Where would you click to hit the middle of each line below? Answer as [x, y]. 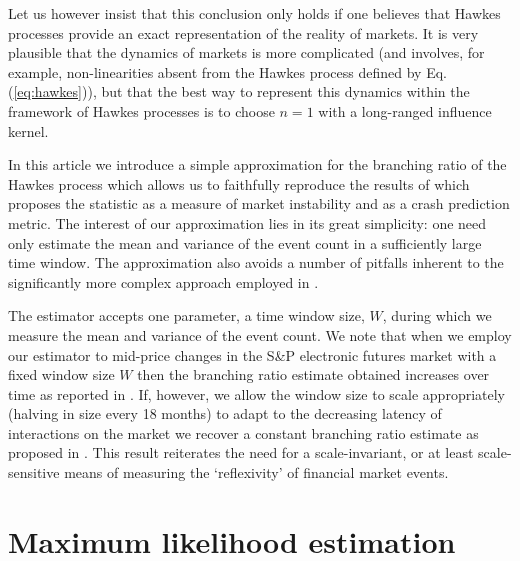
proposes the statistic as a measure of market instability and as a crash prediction [259, 203]
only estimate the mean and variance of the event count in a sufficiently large [245, 242]
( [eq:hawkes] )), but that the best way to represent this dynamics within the [239, 91]
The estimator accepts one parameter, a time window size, [186, 315]
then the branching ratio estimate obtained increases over [313, 374]
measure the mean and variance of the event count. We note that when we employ [260, 334]
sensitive [34, 472]
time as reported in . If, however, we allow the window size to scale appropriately [256, 393]
